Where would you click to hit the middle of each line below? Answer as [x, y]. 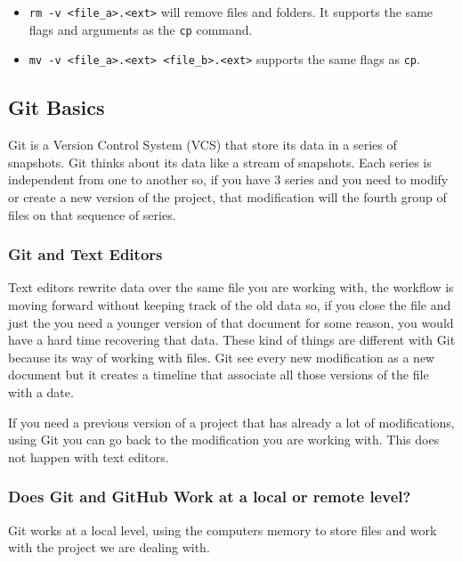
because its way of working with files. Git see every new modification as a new [222, 357]
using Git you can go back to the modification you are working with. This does [224, 440]
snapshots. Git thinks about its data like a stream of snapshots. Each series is [220, 162]
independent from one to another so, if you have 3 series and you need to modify [228, 179]
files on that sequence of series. [92, 214]
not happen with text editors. [89, 456]
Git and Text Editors [85, 254]
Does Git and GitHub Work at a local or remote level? [210, 497]
